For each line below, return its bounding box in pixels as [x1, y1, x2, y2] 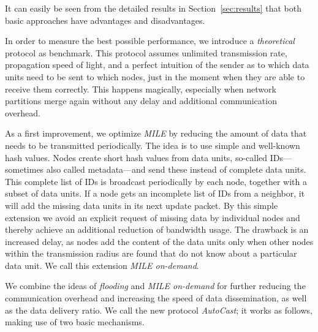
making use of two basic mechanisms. [5, 315, 145, 328]
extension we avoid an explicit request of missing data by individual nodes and [5, 211, 300, 224]
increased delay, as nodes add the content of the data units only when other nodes [5, 235, 314, 247]
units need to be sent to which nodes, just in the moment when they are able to [5, 70, 305, 83]
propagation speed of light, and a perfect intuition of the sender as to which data [5, 58, 309, 71]
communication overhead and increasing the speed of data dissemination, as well [5, 292, 307, 304]
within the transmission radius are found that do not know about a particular [5, 247, 297, 260]
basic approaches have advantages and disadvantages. [5, 13, 205, 26]
